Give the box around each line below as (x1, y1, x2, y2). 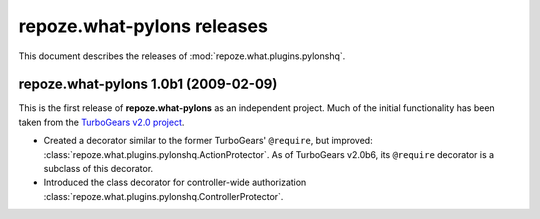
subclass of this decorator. (43, 163, 154, 175)
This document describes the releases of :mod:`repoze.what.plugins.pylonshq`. (18, 50, 346, 62)
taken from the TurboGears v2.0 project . (18, 116, 185, 128)
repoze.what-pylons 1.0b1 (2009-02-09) (18, 76, 278, 93)
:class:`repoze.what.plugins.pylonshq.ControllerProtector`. (43, 190, 284, 202)
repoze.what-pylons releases (18, 15, 269, 37)
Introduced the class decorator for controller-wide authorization (43, 176, 307, 189)
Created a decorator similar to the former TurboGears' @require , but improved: (43, 135, 374, 147)
